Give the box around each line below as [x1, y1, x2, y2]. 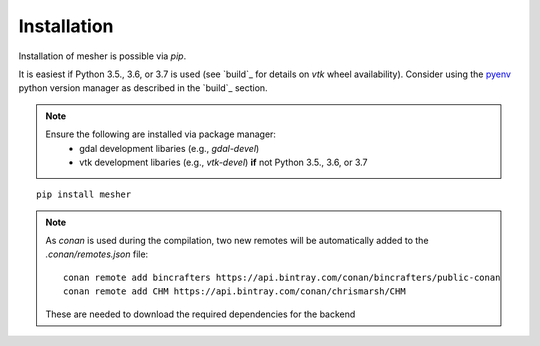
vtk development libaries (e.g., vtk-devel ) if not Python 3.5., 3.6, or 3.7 [79, 156, 369, 168]
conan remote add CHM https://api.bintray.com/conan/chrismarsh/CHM [63, 286, 406, 297]
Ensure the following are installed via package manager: [45, 128, 277, 140]
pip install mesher [36, 189, 132, 200]
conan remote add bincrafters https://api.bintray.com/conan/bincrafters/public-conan [63, 271, 501, 283]
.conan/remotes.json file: [45, 248, 149, 260]
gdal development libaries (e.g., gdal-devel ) [79, 142, 260, 154]
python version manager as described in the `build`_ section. [18, 82, 269, 94]
